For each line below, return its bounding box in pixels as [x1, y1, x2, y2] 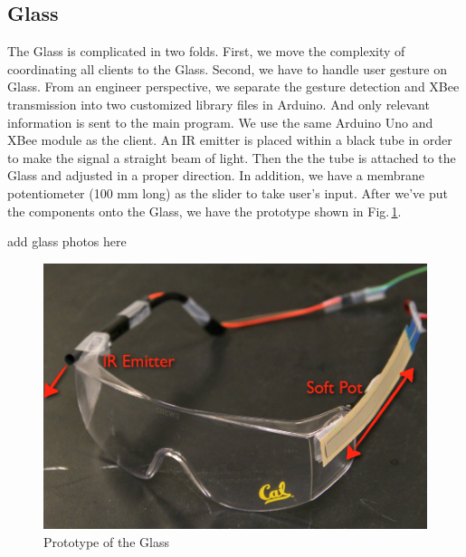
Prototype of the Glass [43, 532, 169, 551]
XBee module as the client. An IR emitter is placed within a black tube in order [7, 130, 452, 149]
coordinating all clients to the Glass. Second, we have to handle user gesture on [7, 59, 447, 78]
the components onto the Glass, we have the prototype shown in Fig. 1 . [7, 201, 402, 220]
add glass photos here [7, 232, 127, 251]
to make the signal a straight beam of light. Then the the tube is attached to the [7, 148, 456, 167]
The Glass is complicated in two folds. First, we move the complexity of [7, 42, 405, 61]
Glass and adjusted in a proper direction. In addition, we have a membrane [7, 166, 424, 185]
